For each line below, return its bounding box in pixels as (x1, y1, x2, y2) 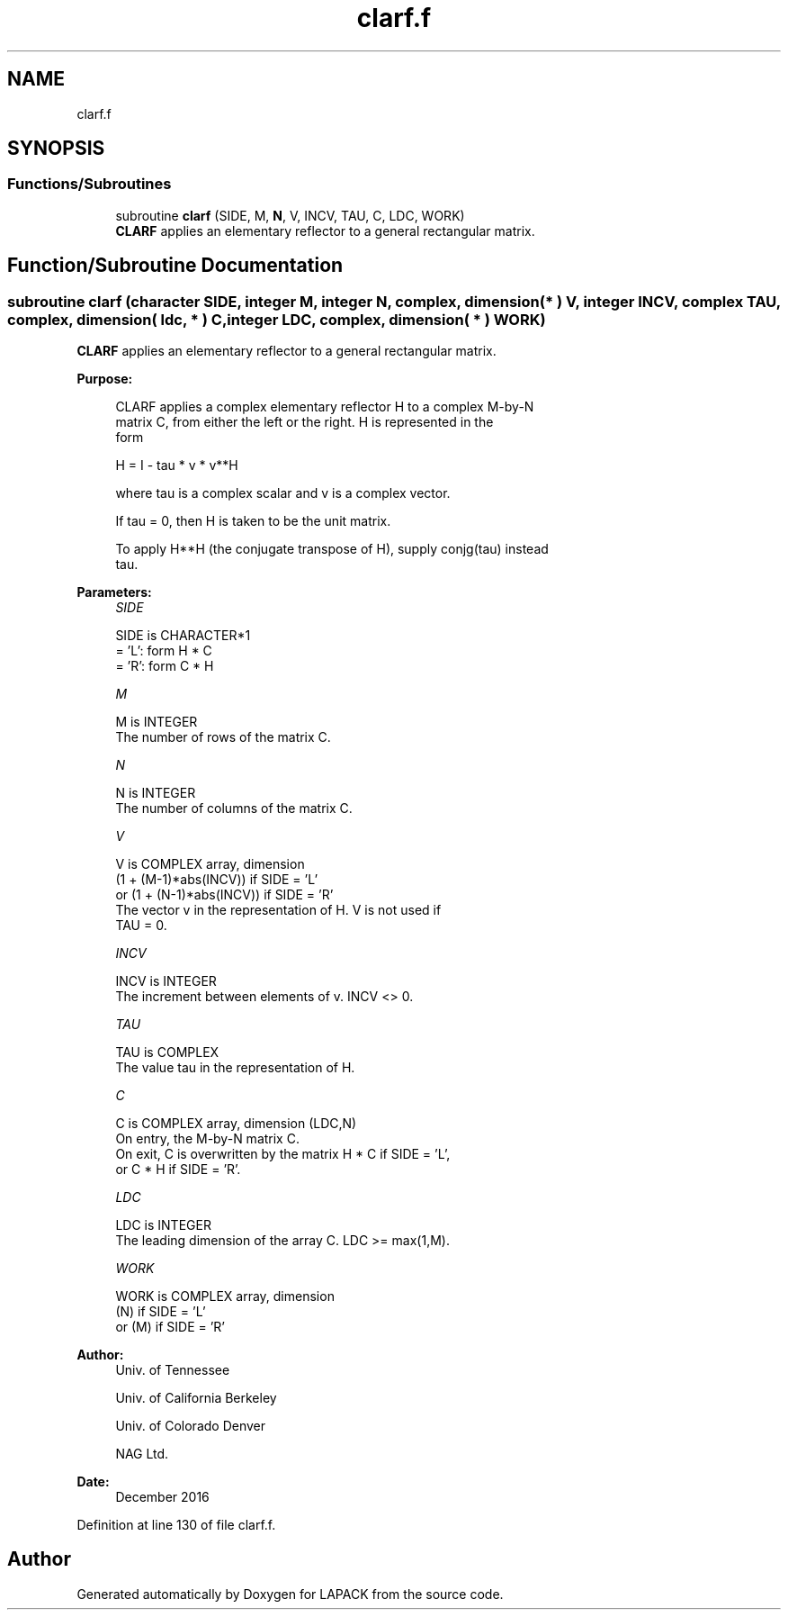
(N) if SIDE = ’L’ (115, 1304, 206, 1320)
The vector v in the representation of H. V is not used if (115, 902, 442, 918)
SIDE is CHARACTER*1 (115, 628, 251, 644)
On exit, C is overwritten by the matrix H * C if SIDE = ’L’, (115, 1146, 451, 1162)
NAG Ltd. (115, 1446, 169, 1462)
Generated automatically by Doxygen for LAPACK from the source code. (76, 1585, 504, 1602)
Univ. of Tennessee (115, 1362, 230, 1378)
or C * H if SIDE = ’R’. (115, 1161, 241, 1178)
